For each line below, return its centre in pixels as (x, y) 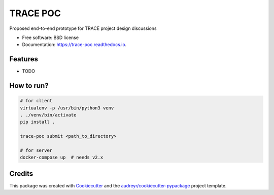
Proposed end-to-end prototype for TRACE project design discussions (83, 28)
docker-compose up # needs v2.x (62, 158)
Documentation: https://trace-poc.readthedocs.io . (74, 45)
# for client (36, 101)
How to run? (29, 86)
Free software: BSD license (50, 37)
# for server (36, 150)
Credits (21, 173)
